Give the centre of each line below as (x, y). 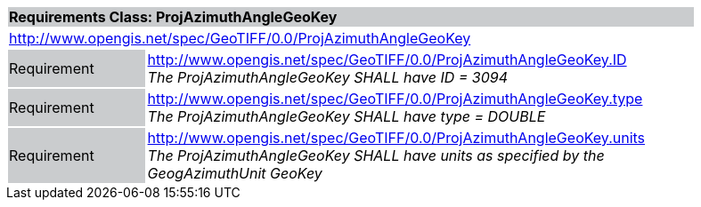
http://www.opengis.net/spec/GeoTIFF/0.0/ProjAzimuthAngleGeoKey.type (395, 99)
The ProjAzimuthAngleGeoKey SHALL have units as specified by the (376, 155)
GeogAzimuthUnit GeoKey (235, 173)
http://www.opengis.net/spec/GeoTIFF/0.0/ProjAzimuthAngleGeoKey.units (396, 138)
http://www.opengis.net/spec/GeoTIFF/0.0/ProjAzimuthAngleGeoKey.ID (387, 60)
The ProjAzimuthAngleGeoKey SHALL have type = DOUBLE (346, 116)
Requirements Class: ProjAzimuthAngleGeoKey (173, 17)
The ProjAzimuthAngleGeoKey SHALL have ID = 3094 (328, 77)
